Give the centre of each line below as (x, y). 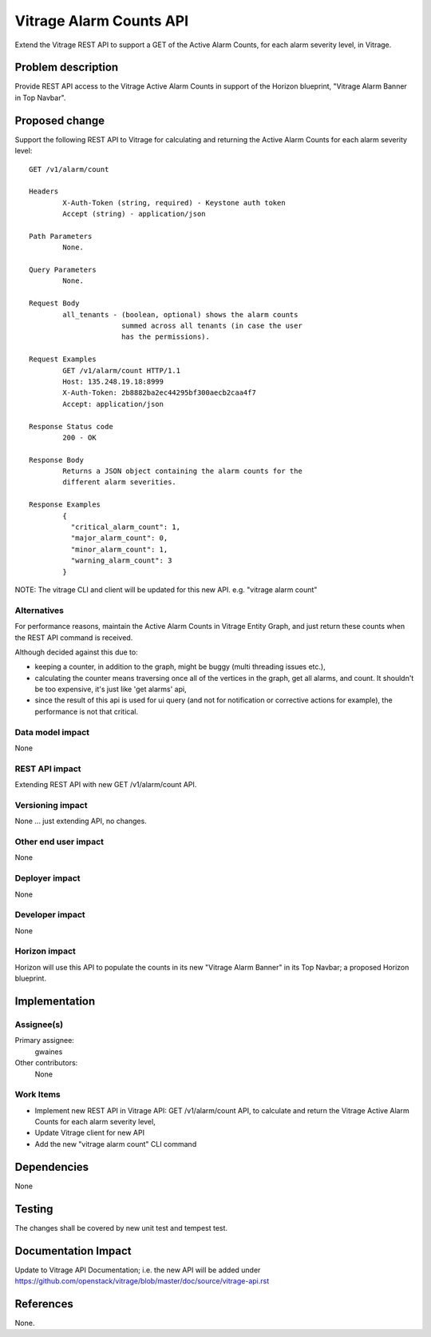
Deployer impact (47, 878)
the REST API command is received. (74, 637)
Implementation (55, 1002)
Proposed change (60, 120)
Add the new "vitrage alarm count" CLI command (116, 1144)
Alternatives (39, 610)
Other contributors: (46, 1063)
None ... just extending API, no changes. (81, 821)
